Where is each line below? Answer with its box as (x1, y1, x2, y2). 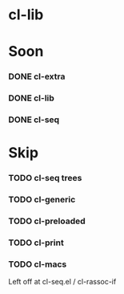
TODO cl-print (8, 237, 64, 248)
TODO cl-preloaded (8, 215, 86, 227)
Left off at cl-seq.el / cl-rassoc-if (8, 277, 117, 287)
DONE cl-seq (8, 114, 60, 125)
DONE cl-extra (8, 71, 66, 82)
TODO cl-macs (8, 259, 67, 270)
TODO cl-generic (8, 194, 76, 206)
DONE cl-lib (8, 92, 54, 104)
